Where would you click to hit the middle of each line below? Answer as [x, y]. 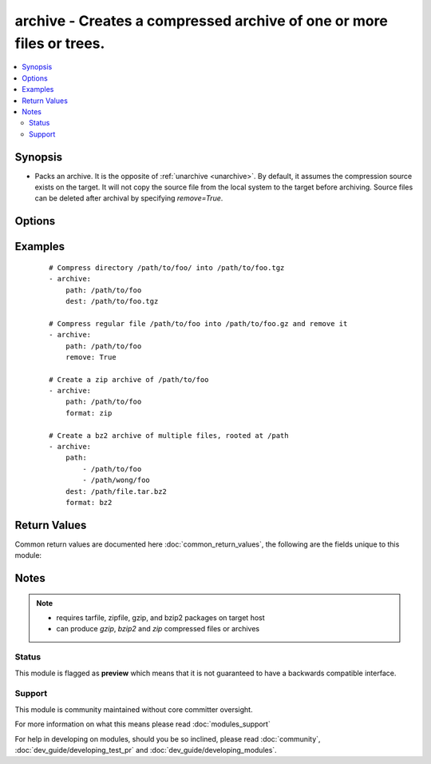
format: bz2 [89, 502]
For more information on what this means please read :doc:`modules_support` [142, 724]
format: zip [89, 413]
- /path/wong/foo [117, 480]
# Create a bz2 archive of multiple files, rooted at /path [169, 435]
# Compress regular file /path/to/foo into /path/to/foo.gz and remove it [198, 323]
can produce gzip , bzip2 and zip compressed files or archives [158, 629]
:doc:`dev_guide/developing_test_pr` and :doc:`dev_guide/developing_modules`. [146, 750]
